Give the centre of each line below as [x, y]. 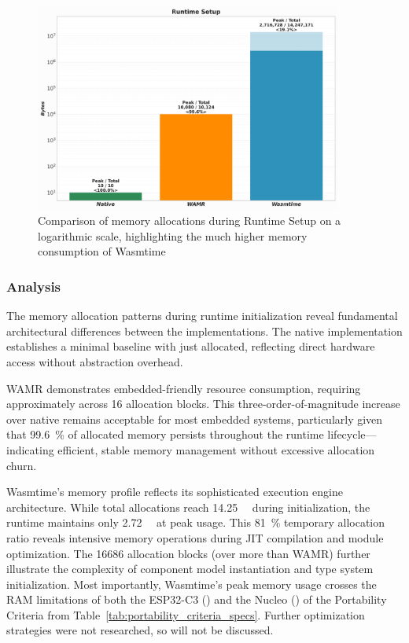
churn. [22, 465]
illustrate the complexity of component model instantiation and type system [190, 569]
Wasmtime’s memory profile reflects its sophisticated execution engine [175, 492]
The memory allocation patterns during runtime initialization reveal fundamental [202, 316]
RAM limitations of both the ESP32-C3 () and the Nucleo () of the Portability [197, 599]
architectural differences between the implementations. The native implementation [204, 331]
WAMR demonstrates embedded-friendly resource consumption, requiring [184, 388]
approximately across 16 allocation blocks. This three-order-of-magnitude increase [203, 404]
